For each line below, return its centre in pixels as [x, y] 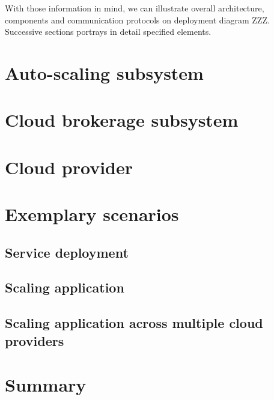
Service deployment [67, 252]
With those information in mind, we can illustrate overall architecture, [135, 8]
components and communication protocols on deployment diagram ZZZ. [137, 20]
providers [35, 340]
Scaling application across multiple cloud [134, 323]
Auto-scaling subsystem [104, 72]
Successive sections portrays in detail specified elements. [108, 32]
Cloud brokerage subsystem [122, 120]
